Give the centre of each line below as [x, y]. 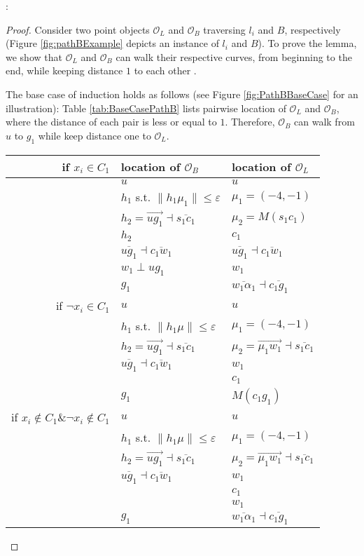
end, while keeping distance [64, 70]
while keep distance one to [94, 135]
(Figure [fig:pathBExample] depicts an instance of [112, 43]
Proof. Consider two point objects [78, 29]
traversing [224, 29]
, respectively [313, 29]
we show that [34, 56]
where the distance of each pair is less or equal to [111, 122]
